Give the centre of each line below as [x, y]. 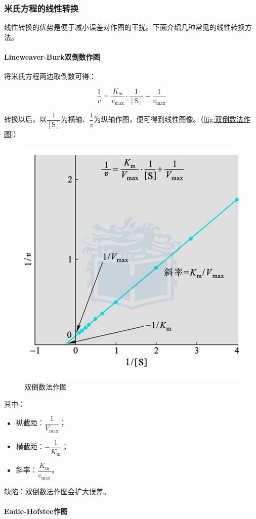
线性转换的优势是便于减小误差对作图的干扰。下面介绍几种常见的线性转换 [124, 27]
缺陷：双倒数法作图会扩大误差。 [57, 491]
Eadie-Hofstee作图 [36, 511]
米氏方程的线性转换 [41, 8]
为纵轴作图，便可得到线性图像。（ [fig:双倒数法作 [172, 119]
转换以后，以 [25, 119]
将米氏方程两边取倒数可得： [50, 76]
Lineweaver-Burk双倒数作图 [52, 57]
